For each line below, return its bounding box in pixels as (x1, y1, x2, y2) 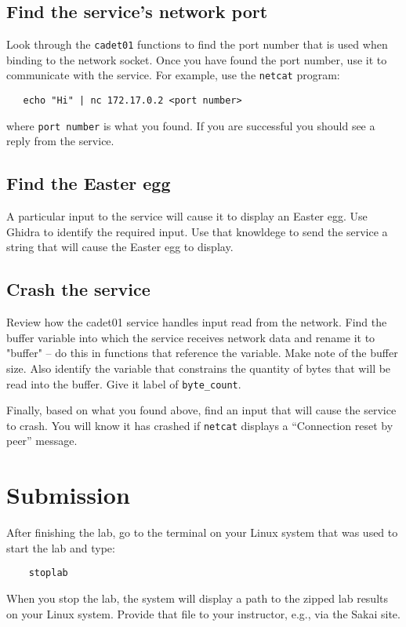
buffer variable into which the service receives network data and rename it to (6, 329, 375, 345)
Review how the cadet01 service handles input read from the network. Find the (6, 314, 387, 330)
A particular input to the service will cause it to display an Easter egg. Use (6, 208, 368, 224)
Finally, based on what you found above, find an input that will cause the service (6, 402, 397, 418)
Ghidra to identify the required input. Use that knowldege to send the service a (6, 223, 388, 239)
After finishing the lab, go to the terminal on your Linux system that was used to (6, 524, 398, 541)
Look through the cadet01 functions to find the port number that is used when (6, 36, 388, 53)
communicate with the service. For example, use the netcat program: (6, 67, 340, 83)
